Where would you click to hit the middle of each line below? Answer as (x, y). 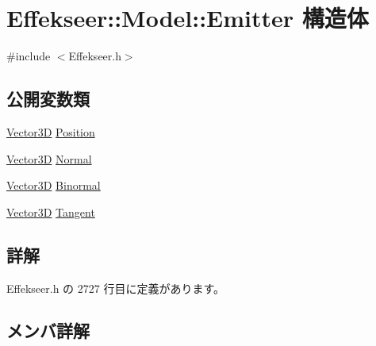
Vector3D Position (51, 131)
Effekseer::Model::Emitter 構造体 (188, 18)
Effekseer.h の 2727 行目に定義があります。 (116, 288)
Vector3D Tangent (51, 211)
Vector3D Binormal (54, 185)
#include (29, 56)
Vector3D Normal (49, 158)
